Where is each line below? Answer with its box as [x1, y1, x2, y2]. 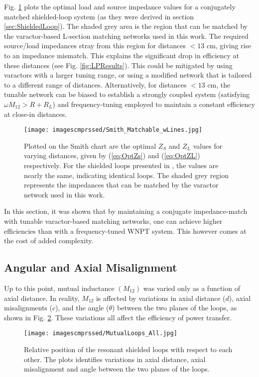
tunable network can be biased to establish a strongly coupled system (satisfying [4, 89, 250, 99]
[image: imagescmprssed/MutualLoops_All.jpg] [24, 330, 177, 337]
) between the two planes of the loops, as [112, 302, 237, 313]
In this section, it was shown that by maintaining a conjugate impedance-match [4, 206, 248, 216]
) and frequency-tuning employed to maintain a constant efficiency [52, 98, 255, 109]
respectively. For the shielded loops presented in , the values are [24, 160, 219, 170]
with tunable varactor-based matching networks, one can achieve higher [4, 215, 223, 226]
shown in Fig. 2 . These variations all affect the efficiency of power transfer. [4, 312, 232, 322]
